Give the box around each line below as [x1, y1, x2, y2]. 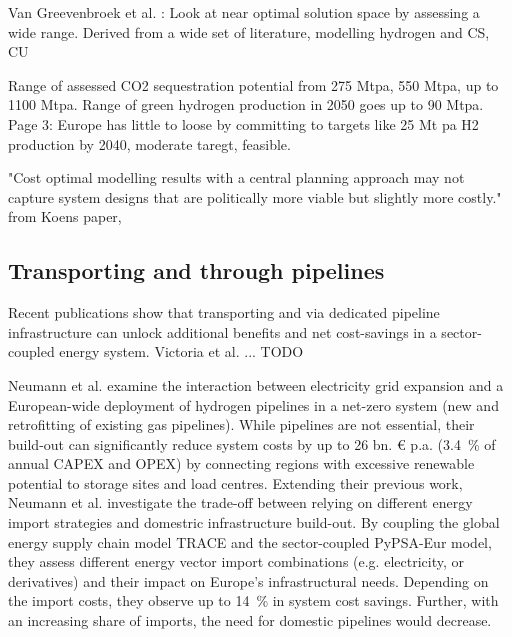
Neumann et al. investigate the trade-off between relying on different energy [8, 492, 473, 513]
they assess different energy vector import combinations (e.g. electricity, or [8, 551, 464, 572]
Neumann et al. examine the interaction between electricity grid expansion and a [8, 374, 504, 395]
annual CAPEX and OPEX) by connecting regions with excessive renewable [8, 453, 475, 474]
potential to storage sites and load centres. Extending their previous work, [8, 472, 463, 493]
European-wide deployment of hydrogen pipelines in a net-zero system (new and [8, 394, 499, 415]
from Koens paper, [8, 206, 122, 227]
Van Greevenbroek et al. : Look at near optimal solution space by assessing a [8, 2, 480, 22]
